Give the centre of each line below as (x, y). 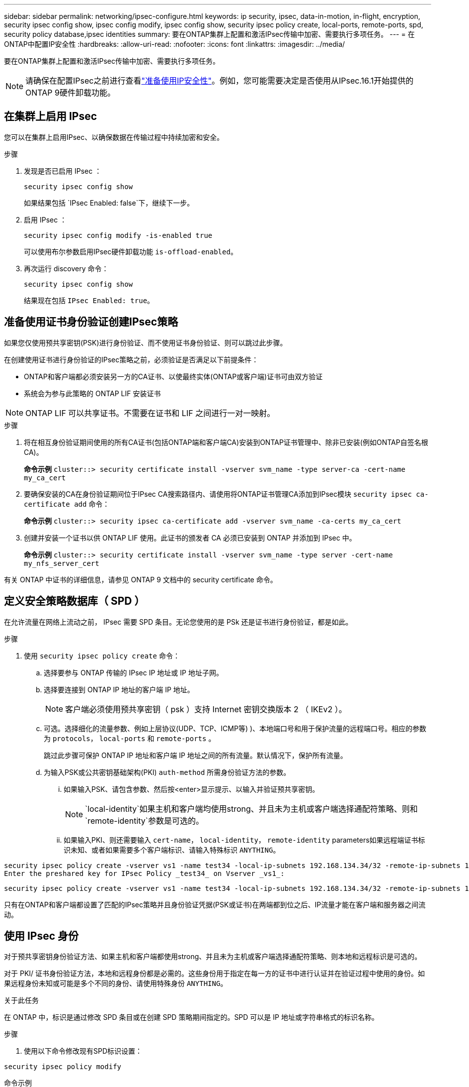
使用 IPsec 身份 (41, 936)
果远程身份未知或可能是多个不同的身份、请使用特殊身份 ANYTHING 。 (116, 983)
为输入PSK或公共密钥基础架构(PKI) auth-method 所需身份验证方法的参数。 (167, 772)
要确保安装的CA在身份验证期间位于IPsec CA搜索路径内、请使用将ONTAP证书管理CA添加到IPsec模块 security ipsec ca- (226, 494)
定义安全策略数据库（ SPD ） (75, 601)
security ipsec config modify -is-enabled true (118, 235)
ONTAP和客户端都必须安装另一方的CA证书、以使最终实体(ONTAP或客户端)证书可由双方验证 (173, 376)
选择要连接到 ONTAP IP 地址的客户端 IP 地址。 (119, 689)
